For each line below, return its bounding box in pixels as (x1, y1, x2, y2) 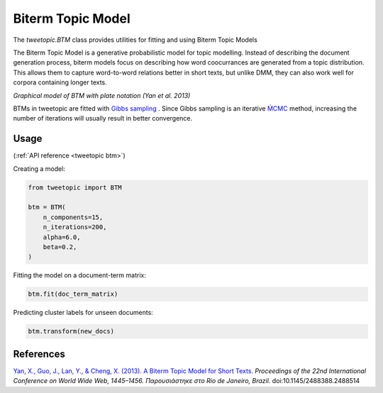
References (13, 348, 65, 360)
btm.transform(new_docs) (28, 327, 115, 336)
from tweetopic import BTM (28, 183, 122, 192)
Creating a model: (13, 164, 65, 173)
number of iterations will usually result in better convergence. (13, 114, 193, 123)
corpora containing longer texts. (13, 78, 108, 87)
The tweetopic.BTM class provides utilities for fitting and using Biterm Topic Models (13, 35, 258, 44)
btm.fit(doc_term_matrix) (28, 290, 118, 298)
